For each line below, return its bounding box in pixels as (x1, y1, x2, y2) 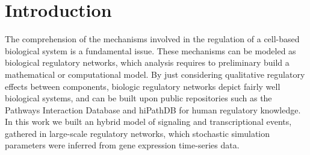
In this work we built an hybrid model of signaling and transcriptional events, (5, 115, 292, 128)
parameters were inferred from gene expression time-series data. (5, 139, 240, 151)
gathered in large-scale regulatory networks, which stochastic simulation (5, 127, 270, 139)
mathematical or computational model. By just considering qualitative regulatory (5, 68, 305, 80)
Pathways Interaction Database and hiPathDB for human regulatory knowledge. (5, 103, 301, 116)
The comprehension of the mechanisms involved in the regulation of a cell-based (5, 33, 300, 45)
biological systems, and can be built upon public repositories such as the (5, 92, 272, 104)
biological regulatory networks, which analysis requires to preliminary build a (5, 56, 290, 69)
